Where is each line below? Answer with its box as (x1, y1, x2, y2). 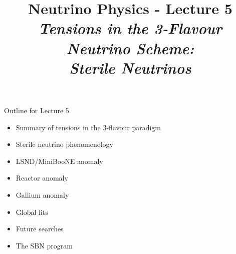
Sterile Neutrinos (69, 57, 191, 78)
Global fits (16, 206, 48, 217)
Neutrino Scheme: (66, 37, 194, 58)
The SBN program (16, 240, 73, 250)
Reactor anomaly (16, 173, 68, 183)
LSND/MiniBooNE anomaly (16, 155, 103, 166)
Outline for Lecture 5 (4, 105, 69, 115)
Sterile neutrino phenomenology (16, 139, 113, 149)
